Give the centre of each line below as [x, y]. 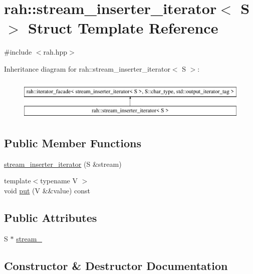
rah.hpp [55, 52]
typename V [59, 181]
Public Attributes [51, 218]
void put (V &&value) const [47, 191]
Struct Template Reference [123, 28]
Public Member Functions [73, 143]
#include [18, 52]
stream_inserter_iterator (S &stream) [63, 164]
